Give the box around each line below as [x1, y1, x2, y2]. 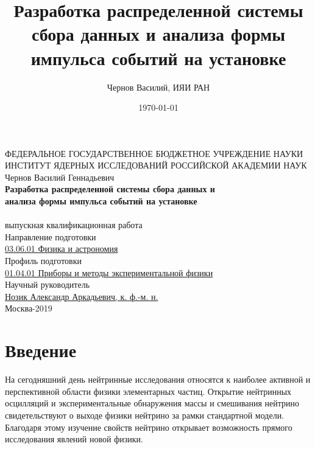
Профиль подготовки [5, 254, 82, 267]
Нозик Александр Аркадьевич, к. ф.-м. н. [5, 290, 158, 302]
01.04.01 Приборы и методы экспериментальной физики [5, 266, 213, 279]
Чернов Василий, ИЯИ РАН [107, 80, 210, 93]
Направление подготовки [5, 230, 96, 243]
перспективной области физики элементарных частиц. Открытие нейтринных [5, 385, 292, 397]
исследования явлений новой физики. [5, 433, 143, 445]
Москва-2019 [5, 302, 52, 315]
